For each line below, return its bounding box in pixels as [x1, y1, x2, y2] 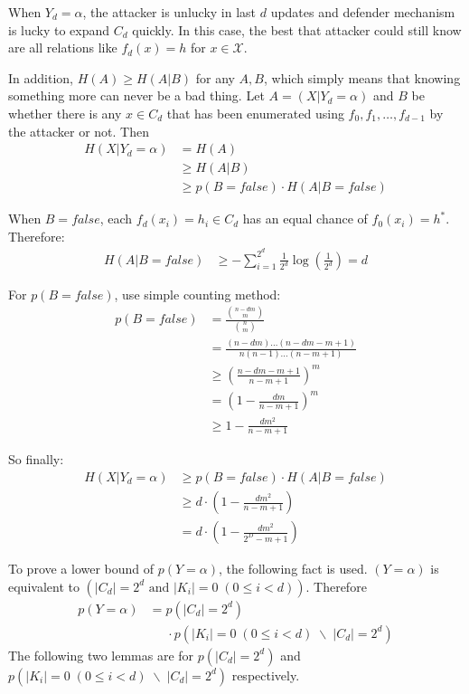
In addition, [8, 68, 73, 87]
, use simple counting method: [114, 284, 281, 303]
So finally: [8, 450, 64, 469]
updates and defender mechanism [270, 3, 455, 21]
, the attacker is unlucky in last [82, 3, 257, 21]
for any [195, 68, 235, 87]
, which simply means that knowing [263, 68, 461, 87]
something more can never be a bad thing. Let [8, 86, 265, 105]
